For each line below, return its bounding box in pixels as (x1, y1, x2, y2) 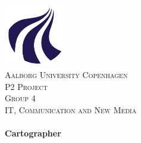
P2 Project (5, 80, 48, 92)
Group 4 (5, 92, 36, 104)
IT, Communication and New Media (5, 103, 137, 116)
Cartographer (5, 127, 61, 139)
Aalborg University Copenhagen (5, 69, 128, 81)
